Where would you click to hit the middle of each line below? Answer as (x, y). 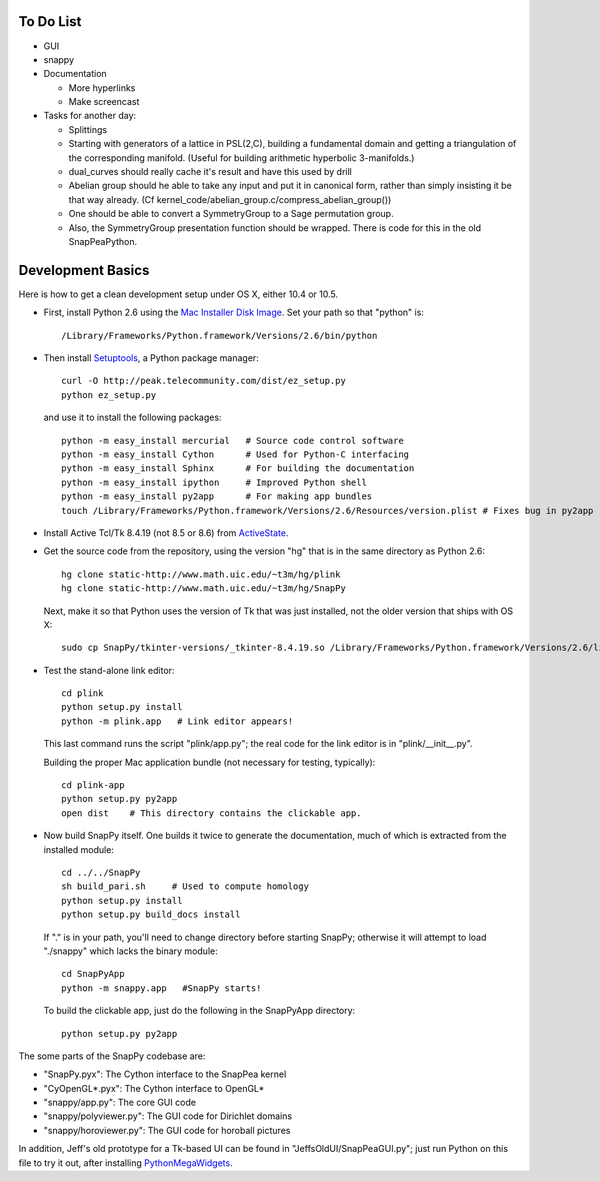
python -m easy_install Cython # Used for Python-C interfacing (235, 454)
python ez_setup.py (109, 394)
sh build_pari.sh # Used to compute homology (185, 886)
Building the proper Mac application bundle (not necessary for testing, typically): (209, 762)
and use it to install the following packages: (132, 417)
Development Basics (84, 270)
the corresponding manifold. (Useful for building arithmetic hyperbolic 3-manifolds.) (241, 157)
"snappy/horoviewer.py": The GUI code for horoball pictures (167, 1130)
